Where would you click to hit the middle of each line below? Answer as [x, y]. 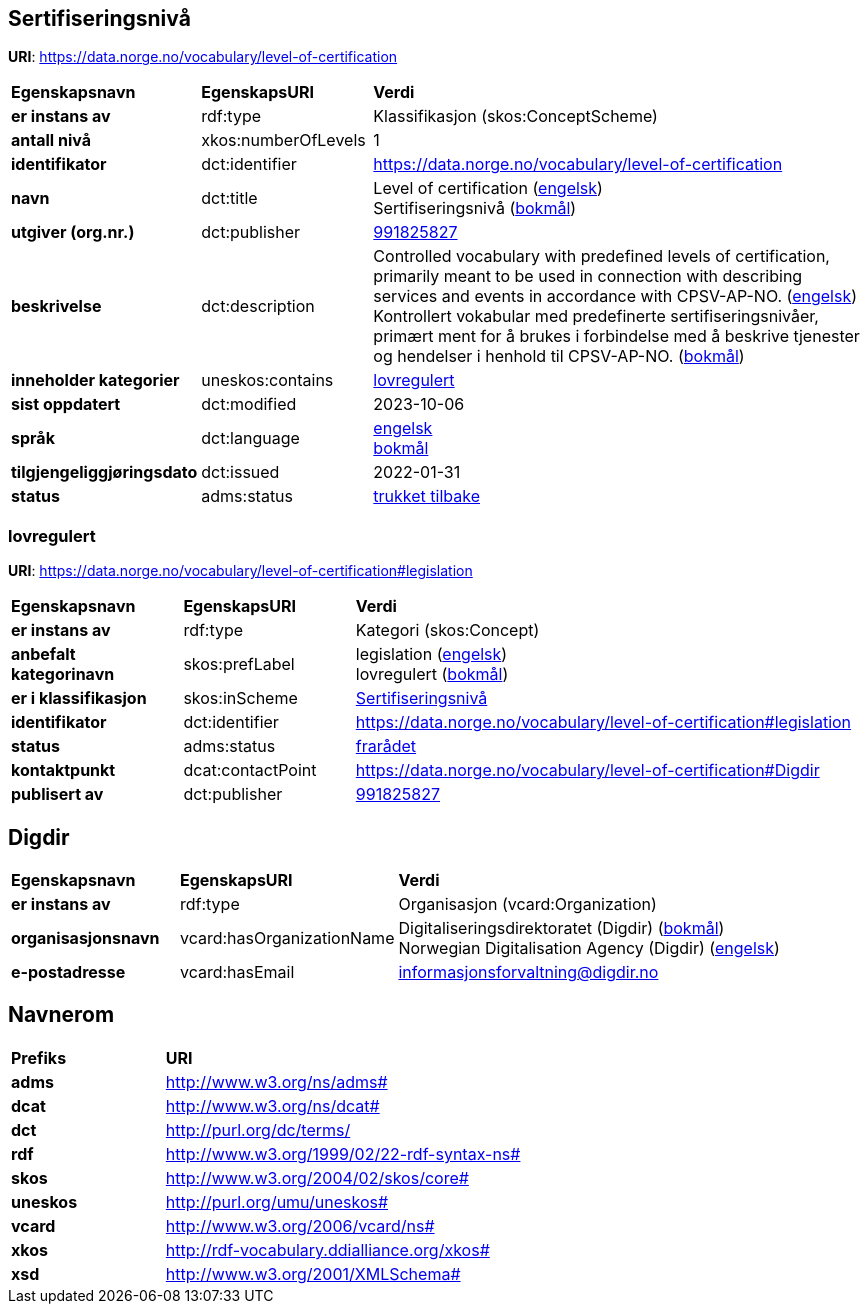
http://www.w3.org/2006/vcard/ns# [300, 1225]
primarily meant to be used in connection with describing [588, 276]
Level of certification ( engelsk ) [488, 188]
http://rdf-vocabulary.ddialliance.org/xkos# [327, 1249]
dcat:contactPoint [250, 770]
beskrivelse [56, 306]
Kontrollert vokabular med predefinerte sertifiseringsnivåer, [596, 316]
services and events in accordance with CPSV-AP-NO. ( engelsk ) [615, 296]
